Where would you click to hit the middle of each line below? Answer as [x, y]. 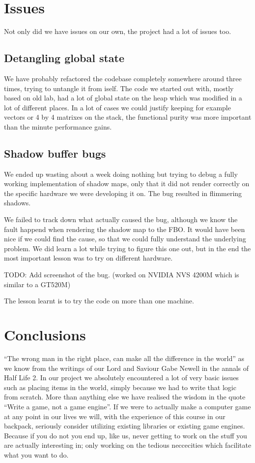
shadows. [17, 203]
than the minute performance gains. [58, 126]
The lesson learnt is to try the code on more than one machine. [99, 301]
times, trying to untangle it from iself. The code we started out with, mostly [119, 88]
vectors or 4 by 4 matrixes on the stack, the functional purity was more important [128, 117]
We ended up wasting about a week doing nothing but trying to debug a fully [121, 174]
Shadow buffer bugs [55, 153]
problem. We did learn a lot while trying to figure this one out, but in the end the [127, 248]
